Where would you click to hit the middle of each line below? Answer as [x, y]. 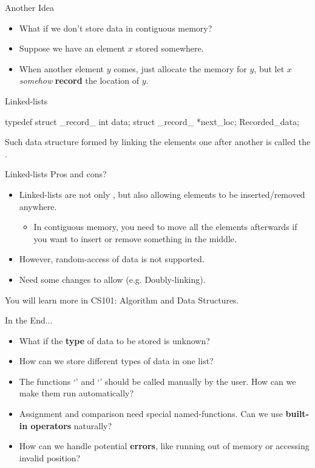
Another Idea [29, 7]
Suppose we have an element [72, 48]
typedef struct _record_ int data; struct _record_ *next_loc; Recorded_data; [152, 121]
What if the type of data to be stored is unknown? [114, 340]
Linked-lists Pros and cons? [56, 174]
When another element [62, 68]
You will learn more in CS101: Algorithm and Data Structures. [122, 300]
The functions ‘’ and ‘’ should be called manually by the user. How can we [157, 381]
